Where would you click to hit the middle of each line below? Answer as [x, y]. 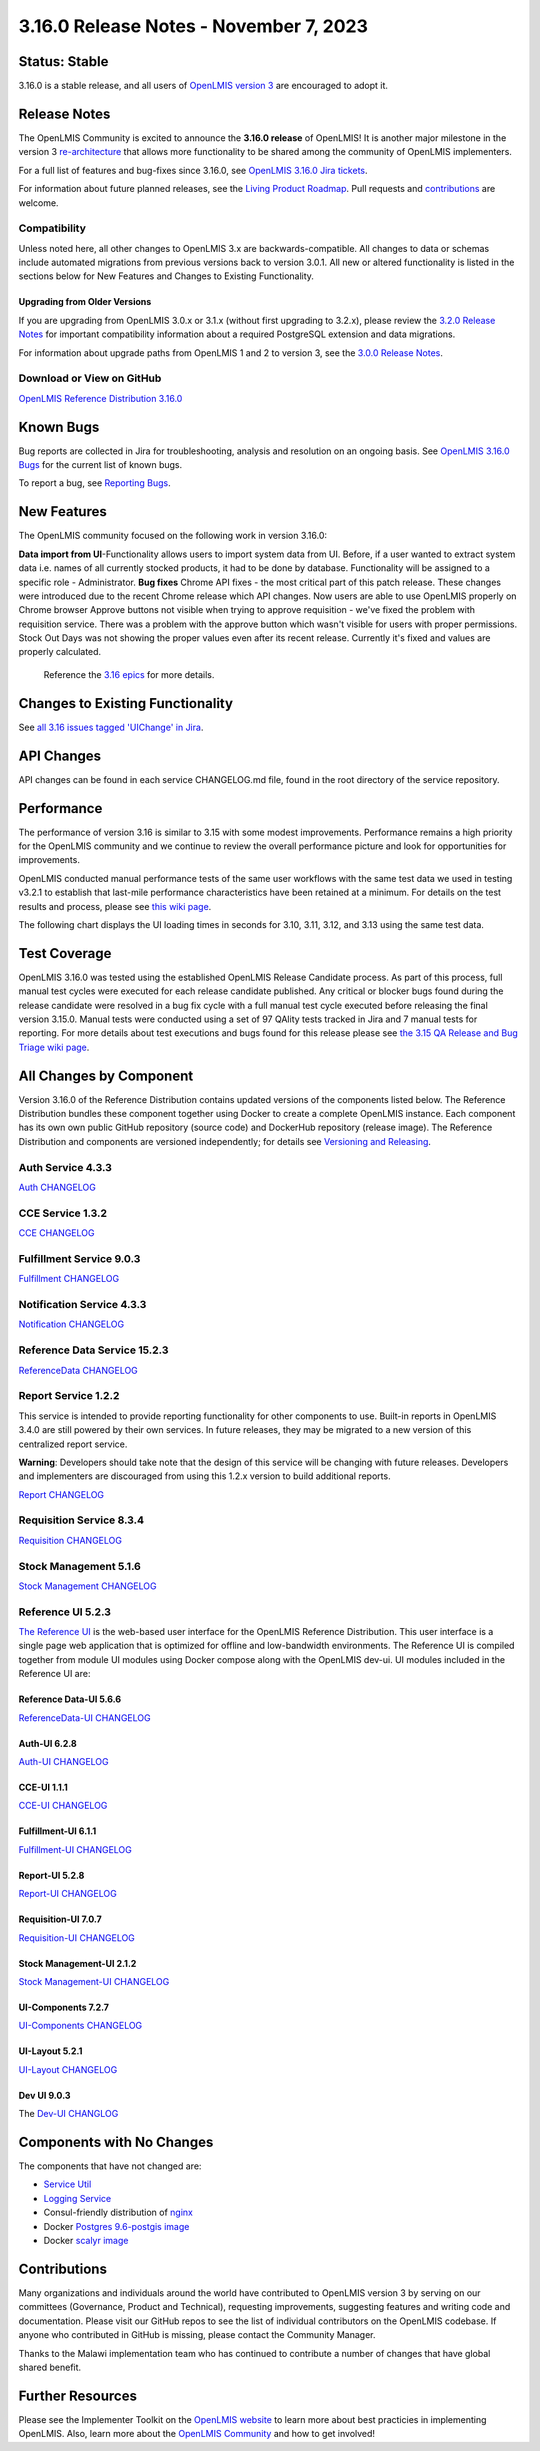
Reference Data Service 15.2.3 [93, 1350]
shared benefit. [50, 2367]
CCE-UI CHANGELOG [63, 1806]
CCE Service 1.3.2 [63, 1213]
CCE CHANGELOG [56, 1233]
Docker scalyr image [86, 2241]
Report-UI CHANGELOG [67, 1894]
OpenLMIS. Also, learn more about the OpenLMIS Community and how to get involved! [196, 2434]
